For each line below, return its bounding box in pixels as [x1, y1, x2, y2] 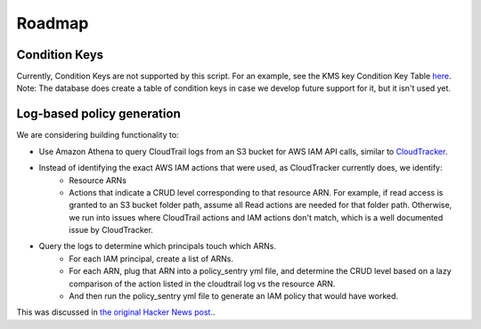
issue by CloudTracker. [69, 225, 153, 236]
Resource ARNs [69, 174, 126, 186]
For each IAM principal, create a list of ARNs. [69, 253, 234, 264]
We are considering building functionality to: [16, 130, 179, 140]
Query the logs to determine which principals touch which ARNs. [38, 241, 276, 252]
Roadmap [16, 13, 89, 33]
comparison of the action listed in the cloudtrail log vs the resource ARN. [69, 278, 336, 289]
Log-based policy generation [16, 107, 182, 122]
